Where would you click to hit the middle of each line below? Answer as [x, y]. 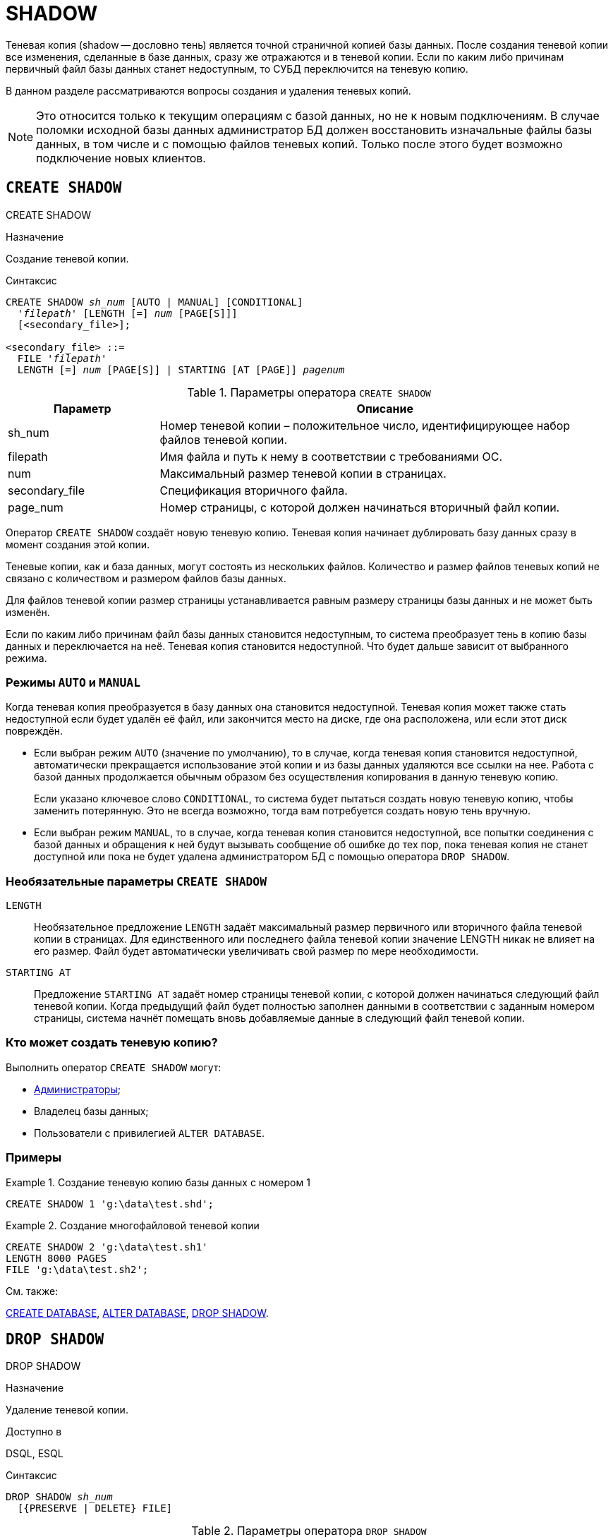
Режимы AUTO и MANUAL [73, 682]
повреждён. [35, 731]
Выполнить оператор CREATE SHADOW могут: [114, 1067]
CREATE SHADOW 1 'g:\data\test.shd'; [110, 1204]
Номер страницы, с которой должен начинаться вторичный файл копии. [360, 507]
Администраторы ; [77, 1089]
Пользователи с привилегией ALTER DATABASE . [149, 1133]
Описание [385, 408]
